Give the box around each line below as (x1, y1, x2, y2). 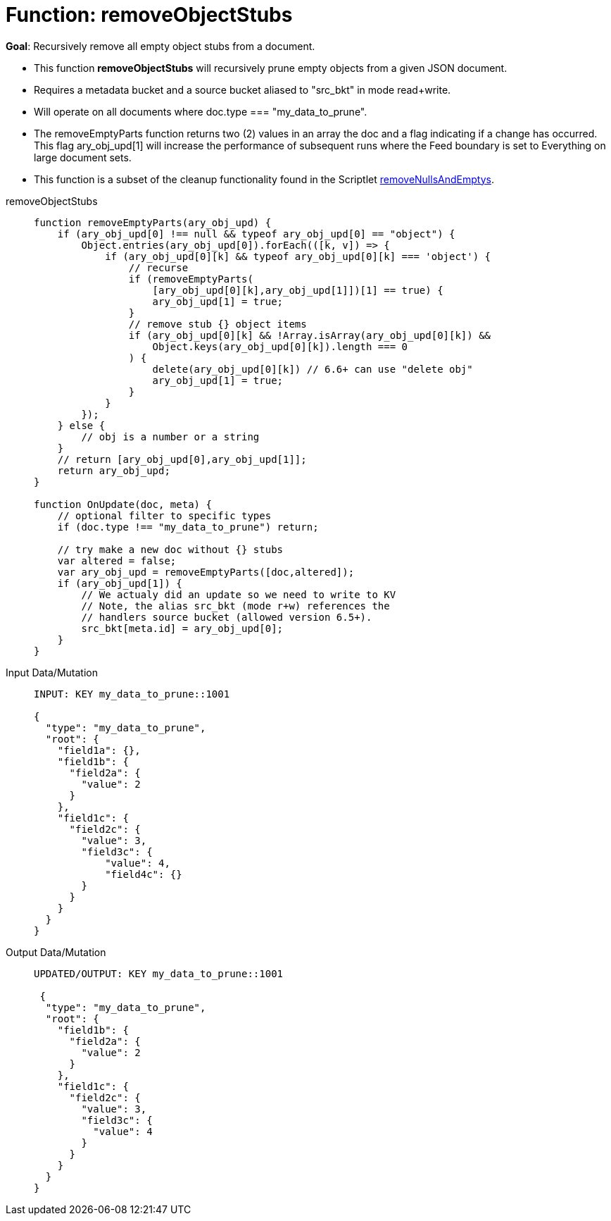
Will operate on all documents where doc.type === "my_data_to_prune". (34, 105, 367, 118)
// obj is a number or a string (81, 430, 260, 442)
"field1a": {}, (57, 744, 141, 756)
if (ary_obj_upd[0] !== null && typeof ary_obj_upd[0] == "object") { (57, 228, 455, 240)
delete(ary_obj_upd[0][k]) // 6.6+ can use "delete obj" (152, 363, 473, 375)
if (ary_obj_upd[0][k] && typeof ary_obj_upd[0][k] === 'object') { (105, 250, 491, 262)
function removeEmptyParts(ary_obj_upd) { (34, 216, 272, 228)
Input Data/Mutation (6, 666, 98, 678)
